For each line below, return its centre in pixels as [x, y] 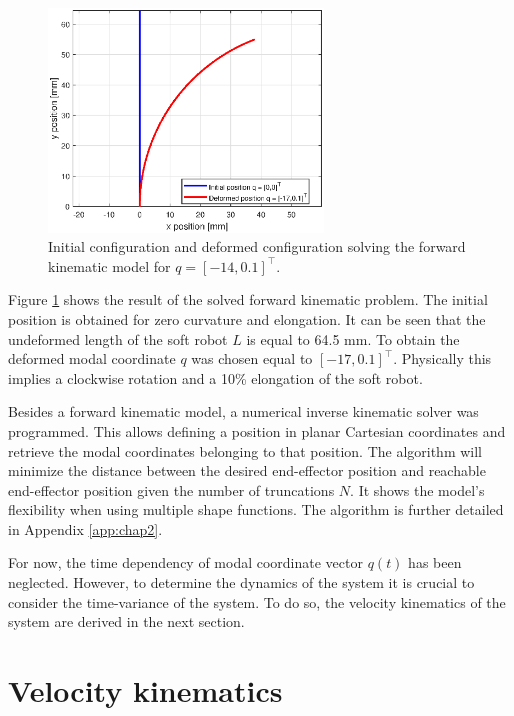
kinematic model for [109, 265]
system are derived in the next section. [126, 621]
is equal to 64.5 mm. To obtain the [353, 338]
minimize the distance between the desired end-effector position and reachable [247, 470]
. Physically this [442, 358]
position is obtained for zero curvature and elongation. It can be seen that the [247, 318]
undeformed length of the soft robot [118, 338]
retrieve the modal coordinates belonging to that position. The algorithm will [245, 450]
